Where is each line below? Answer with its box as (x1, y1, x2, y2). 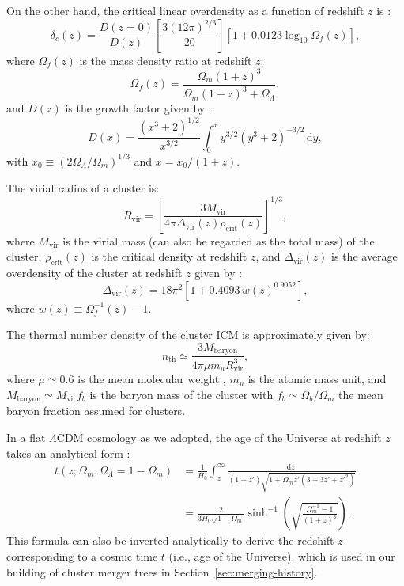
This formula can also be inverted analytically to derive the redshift (6, 532, 334, 549)
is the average (331, 248, 398, 264)
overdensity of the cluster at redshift (6, 264, 183, 280)
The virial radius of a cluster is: (6, 179, 160, 196)
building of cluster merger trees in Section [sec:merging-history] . (6, 563, 318, 580)
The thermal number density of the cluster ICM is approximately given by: (6, 326, 370, 343)
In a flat (6, 428, 46, 445)
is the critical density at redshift (91, 248, 247, 264)
